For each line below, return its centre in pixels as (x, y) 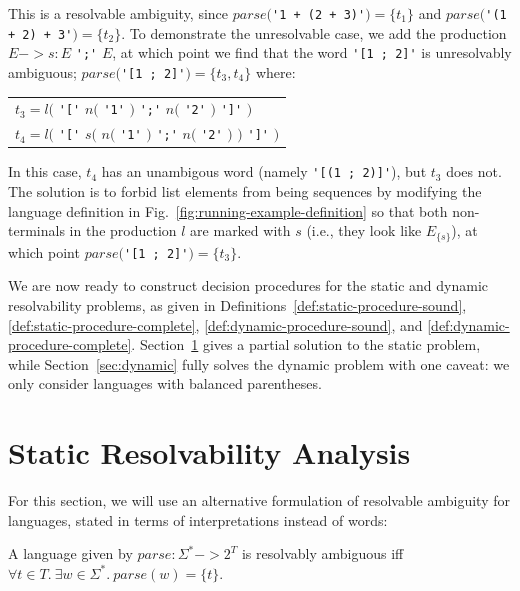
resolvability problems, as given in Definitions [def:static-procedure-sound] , (237, 304)
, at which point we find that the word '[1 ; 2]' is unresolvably (312, 52)
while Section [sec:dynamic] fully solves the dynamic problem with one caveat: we (259, 363)
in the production (123, 230)
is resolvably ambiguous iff (322, 553)
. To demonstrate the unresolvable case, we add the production (314, 32)
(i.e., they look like (364, 230)
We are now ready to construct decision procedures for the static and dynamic (248, 285)
